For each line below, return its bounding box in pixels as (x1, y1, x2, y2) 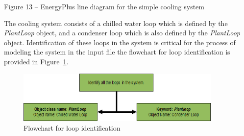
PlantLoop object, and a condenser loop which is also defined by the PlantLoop (4, 27, 240, 38)
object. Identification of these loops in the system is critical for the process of (4, 37, 236, 47)
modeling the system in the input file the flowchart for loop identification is (4, 47, 230, 57)
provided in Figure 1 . (4, 56, 69, 66)
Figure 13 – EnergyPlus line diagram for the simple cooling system (4, 1, 204, 11)
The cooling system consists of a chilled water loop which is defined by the (4, 18, 228, 28)
